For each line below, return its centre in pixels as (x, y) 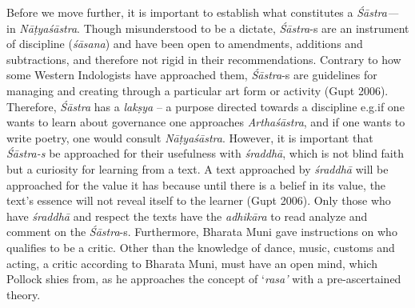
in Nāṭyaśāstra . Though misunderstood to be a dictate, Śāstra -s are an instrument (208, 28)
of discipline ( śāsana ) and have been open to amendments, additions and (185, 44)
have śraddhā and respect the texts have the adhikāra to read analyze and (187, 216)
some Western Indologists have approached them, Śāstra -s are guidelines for (192, 75)
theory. (24, 294)
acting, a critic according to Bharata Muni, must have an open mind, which (192, 263)
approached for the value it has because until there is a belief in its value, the (196, 184)
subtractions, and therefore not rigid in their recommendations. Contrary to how (204, 59)
